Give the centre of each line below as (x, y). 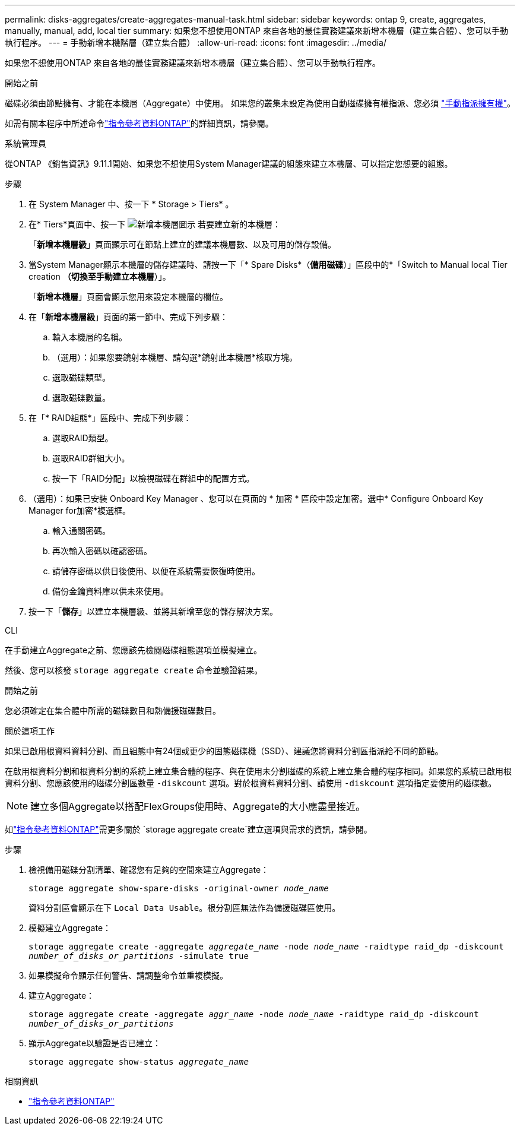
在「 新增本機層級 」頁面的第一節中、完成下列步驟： (128, 317)
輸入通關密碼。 (81, 531)
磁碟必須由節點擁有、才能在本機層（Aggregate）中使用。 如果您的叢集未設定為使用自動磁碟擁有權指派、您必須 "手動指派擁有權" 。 (260, 103)
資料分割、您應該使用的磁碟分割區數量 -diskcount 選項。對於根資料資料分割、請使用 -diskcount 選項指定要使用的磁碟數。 (251, 783)
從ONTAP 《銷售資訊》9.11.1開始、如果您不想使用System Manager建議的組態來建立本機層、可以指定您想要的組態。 (229, 164)
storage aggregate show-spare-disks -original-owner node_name (179, 888)
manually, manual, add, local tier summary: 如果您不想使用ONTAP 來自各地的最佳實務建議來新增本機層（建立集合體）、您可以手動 (256, 31)
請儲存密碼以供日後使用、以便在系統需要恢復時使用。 (156, 571)
